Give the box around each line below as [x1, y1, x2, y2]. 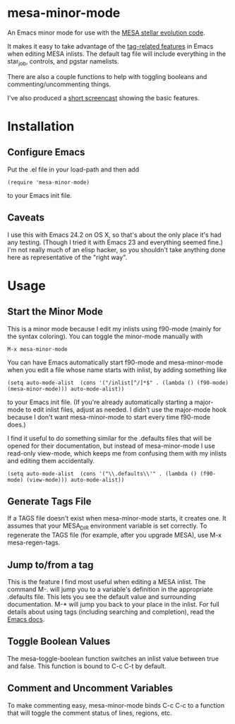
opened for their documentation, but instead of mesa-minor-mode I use [7, 441, 215, 450]
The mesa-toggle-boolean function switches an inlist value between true [7, 654, 219, 663]
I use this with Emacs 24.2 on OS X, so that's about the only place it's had [7, 230, 222, 239]
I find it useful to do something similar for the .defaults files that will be [7, 434, 212, 442]
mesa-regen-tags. [7, 538, 61, 547]
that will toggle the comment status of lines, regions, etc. [7, 708, 173, 717]
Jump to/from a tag [7, 559, 94, 571]
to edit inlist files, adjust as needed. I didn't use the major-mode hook [25, 405, 227, 414]
